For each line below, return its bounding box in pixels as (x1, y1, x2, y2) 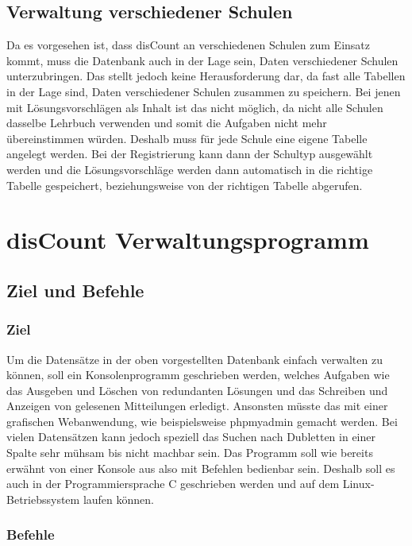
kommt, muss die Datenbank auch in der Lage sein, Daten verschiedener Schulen (6, 52, 399, 68)
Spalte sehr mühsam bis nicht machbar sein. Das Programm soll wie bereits (6, 444, 373, 461)
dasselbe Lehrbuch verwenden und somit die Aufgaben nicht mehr (6, 114, 327, 131)
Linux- (342, 475, 375, 492)
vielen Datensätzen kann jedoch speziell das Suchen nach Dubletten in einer (6, 428, 375, 445)
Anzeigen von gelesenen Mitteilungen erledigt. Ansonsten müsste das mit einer (6, 397, 388, 414)
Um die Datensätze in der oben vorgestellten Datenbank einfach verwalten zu (6, 350, 383, 367)
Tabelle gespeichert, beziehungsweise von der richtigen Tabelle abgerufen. (6, 176, 363, 193)
